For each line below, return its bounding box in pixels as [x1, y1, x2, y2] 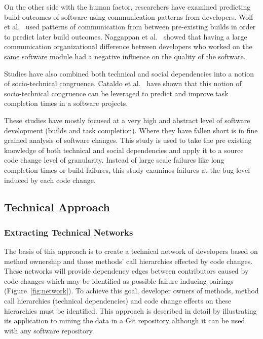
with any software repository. [4, 325, 94, 335]
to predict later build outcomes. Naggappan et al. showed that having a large [4, 31, 247, 42]
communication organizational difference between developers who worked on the [4, 41, 252, 52]
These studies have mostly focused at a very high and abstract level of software [4, 115, 250, 125]
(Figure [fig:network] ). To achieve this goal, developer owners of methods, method [4, 285, 259, 296]
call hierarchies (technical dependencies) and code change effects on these [4, 295, 232, 306]
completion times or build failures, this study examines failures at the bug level [4, 164, 250, 175]
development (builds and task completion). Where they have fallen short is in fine [4, 125, 258, 135]
